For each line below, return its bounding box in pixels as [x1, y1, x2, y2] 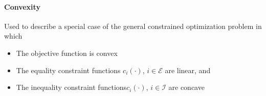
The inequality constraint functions [16, 82, 127, 92]
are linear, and [165, 65, 211, 75]
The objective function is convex [16, 47, 118, 58]
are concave [168, 82, 205, 92]
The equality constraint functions [16, 65, 121, 75]
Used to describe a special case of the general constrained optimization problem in [4, 20, 262, 31]
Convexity [4, 1, 40, 12]
